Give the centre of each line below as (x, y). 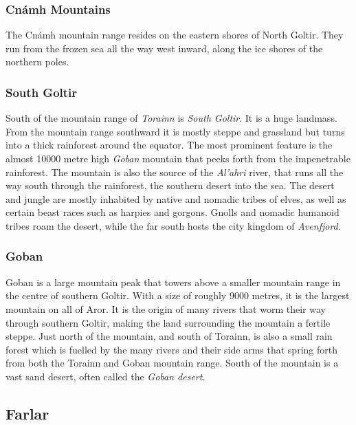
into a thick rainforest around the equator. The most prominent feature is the (169, 145)
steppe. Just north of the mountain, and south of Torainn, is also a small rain (169, 336)
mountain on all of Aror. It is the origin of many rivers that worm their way (166, 308)
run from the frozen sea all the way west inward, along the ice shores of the (164, 48)
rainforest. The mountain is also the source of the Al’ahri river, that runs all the (175, 172)
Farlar (27, 413)
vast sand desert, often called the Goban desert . (105, 376)
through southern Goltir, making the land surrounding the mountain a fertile (168, 322)
